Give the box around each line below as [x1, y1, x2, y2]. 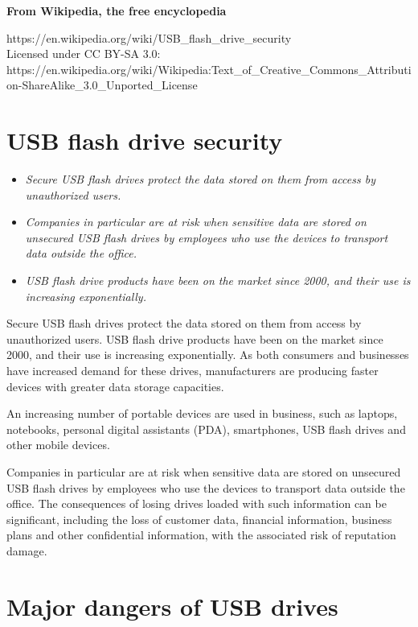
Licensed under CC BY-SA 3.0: [6, 45, 161, 62]
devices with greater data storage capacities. [6, 377, 224, 394]
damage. [6, 542, 47, 559]
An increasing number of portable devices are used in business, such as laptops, [6, 405, 398, 422]
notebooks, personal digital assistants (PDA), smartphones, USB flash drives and [6, 420, 406, 437]
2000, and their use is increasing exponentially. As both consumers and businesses [6, 346, 409, 363]
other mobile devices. [6, 436, 110, 453]
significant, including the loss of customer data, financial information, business [6, 510, 392, 527]
